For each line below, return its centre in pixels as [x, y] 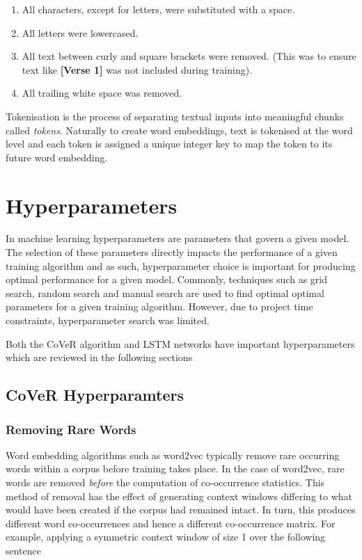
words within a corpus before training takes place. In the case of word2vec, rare [175, 469]
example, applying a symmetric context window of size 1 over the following [166, 537]
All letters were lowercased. [80, 32]
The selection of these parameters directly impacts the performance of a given [172, 252]
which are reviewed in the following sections [99, 357]
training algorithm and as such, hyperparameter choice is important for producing [181, 265]
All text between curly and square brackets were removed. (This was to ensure [189, 56]
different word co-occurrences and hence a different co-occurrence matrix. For [171, 523]
